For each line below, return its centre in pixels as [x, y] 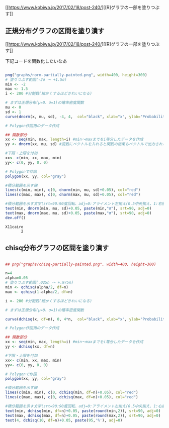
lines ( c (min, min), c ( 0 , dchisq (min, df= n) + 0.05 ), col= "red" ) [72, 393]
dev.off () [16, 218]
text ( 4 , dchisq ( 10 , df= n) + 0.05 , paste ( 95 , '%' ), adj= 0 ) [64, 420]
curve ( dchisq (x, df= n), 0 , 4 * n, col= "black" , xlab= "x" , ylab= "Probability [86, 319]
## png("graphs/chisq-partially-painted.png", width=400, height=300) [81, 264]
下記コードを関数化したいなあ [36, 61]
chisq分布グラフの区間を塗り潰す [57, 248]
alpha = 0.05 [17, 278]
